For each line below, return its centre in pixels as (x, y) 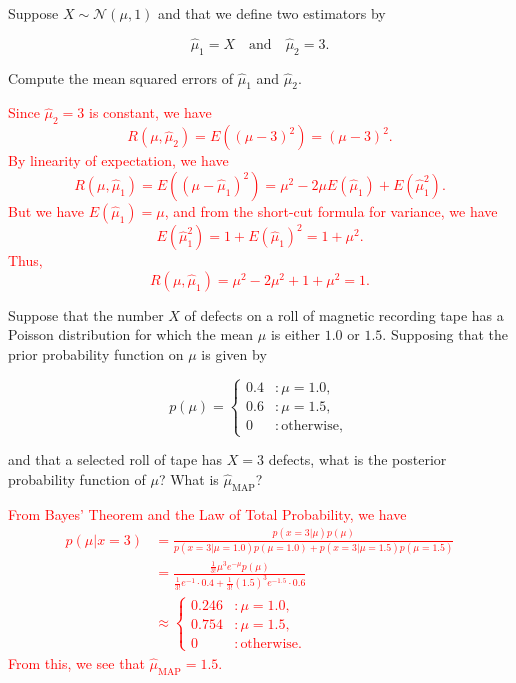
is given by (234, 354)
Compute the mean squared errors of (121, 77)
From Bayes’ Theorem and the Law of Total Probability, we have (207, 513)
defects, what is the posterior (357, 459)
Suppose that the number (86, 314)
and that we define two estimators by (272, 13)
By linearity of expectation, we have (118, 160)
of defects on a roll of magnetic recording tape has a (344, 314)
